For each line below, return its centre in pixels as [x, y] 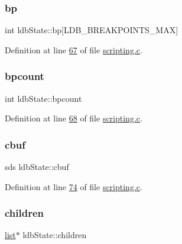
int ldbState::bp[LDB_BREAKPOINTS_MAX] [92, 30]
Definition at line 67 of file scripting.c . [74, 49]
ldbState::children [55, 235]
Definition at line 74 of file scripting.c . [74, 186]
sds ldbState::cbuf [37, 167]
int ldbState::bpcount [43, 98]
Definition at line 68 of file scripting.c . [74, 118]
